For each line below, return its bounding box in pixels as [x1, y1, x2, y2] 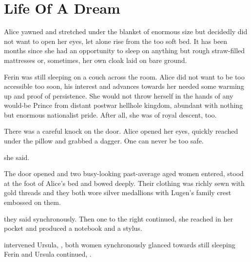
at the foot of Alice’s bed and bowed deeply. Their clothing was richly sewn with [4, 178, 245, 188]
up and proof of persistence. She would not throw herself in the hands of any [4, 90, 233, 101]
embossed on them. [4, 197, 61, 207]
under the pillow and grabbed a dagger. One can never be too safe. [4, 136, 204, 146]
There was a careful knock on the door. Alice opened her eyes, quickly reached [4, 126, 238, 136]
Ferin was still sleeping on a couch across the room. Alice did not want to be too [4, 71, 245, 81]
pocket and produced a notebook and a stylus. [4, 223, 142, 233]
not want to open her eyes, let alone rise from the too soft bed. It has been [4, 36, 228, 46]
